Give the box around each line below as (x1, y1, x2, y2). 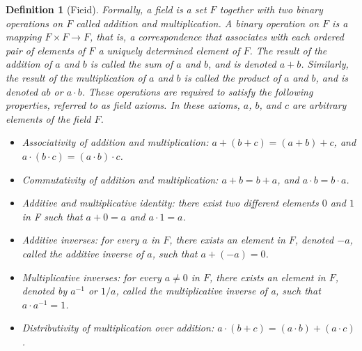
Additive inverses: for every (22, 232, 139, 247)
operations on (6, 15, 63, 30)
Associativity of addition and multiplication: (22, 135, 209, 149)
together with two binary (219, 2, 323, 16)
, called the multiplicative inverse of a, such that (116, 283, 321, 298)
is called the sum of (90, 57, 173, 71)
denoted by (22, 283, 68, 298)
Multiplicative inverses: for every (22, 269, 162, 284)
